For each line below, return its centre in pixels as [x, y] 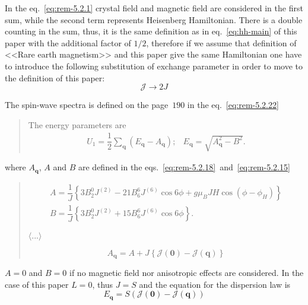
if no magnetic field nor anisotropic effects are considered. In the [187, 273]
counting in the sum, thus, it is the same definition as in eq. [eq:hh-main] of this [151, 31]
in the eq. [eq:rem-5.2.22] [233, 105]
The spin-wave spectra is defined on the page [87, 105]
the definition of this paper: [55, 77]
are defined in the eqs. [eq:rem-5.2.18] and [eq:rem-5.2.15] [184, 167]
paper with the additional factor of [68, 42]
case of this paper [37, 284]
